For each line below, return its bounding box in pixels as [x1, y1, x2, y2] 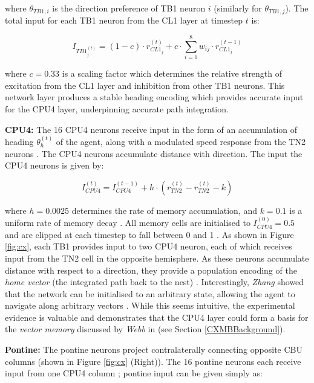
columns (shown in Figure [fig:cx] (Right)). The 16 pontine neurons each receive [5, 355, 301, 367]
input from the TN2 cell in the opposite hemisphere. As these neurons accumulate [5, 251, 309, 264]
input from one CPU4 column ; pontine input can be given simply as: [5, 367, 263, 379]
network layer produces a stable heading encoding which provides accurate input [5, 91, 304, 103]
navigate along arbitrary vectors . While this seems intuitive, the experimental [5, 299, 295, 312]
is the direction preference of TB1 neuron [52, 2, 206, 14]
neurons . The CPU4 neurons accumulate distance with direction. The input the [5, 147, 303, 159]
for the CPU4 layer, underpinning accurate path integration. [5, 102, 229, 115]
